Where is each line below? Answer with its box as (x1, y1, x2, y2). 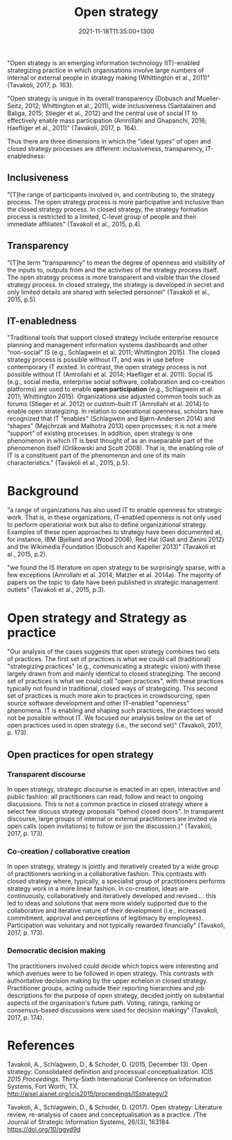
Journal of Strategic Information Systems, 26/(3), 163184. (7, 1118, 171, 1126)
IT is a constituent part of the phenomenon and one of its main (7, 451, 186, 459)
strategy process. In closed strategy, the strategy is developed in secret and (7, 280, 224, 288)
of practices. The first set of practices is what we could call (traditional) (7, 655, 211, 663)
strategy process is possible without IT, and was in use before (7, 356, 184, 364)
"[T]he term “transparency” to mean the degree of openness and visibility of (7, 258, 225, 267)
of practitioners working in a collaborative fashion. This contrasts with (7, 870, 206, 878)
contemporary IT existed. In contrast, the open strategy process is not (7, 363, 207, 371)
